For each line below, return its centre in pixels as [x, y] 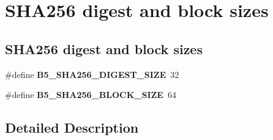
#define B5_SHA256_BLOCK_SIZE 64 [91, 95]
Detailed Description [72, 128]
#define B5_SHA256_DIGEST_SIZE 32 [92, 74]
